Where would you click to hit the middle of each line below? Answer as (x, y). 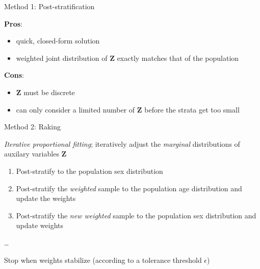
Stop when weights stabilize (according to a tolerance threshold (103, 260)
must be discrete (49, 92)
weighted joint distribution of (62, 58)
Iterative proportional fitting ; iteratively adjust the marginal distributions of (122, 143)
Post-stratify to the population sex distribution (89, 171)
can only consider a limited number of (75, 109)
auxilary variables (32, 154)
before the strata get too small (192, 109)
